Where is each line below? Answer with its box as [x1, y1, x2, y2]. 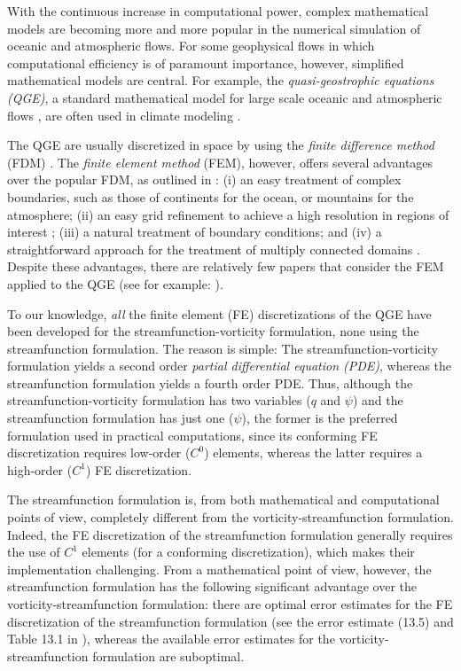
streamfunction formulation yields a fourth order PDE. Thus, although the [7, 373, 413, 392]
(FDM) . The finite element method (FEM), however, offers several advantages [7, 152, 434, 171]
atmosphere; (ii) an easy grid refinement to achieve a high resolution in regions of [7, 205, 449, 223]
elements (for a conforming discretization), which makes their [82, 542, 415, 561]
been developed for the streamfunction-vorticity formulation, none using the [7, 322, 419, 340]
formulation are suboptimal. [92, 646, 245, 665]
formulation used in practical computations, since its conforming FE [7, 425, 378, 444]
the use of [7, 542, 60, 561]
